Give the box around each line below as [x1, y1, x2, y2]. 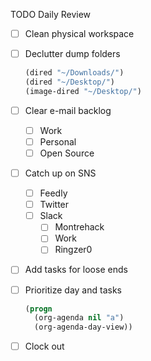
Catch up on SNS [24, 167, 97, 179]
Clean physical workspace [24, 28, 135, 39]
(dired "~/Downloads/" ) [24, 68, 125, 78]
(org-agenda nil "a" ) [34, 313, 125, 323]
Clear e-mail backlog [24, 104, 112, 116]
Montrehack [54, 221, 105, 233]
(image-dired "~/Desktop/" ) [24, 86, 142, 96]
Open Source [39, 147, 95, 159]
